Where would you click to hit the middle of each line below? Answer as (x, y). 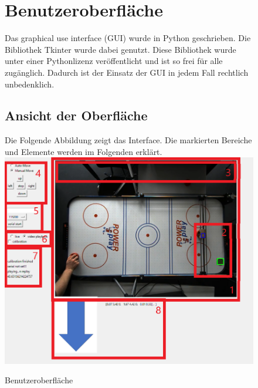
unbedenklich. (30, 84)
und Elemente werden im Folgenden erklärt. (84, 151)
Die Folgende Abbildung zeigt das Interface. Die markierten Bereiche (128, 140)
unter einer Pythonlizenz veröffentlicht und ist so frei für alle (114, 61)
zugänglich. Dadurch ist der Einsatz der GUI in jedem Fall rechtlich (127, 72)
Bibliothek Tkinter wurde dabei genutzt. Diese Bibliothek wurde (120, 49)
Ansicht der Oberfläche (76, 115)
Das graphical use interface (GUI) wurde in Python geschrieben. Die (128, 38)
